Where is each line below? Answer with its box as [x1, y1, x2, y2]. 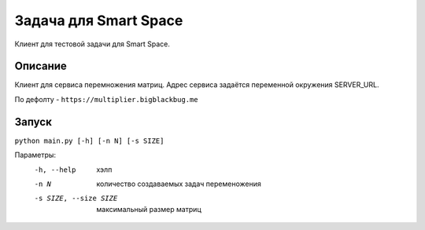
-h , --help [34, 165, 76, 174]
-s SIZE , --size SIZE [34, 194, 118, 203]
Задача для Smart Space [14, 12, 183, 29]
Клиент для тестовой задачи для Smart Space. [14, 39, 171, 49]
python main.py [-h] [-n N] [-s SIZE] [14, 136, 164, 145]
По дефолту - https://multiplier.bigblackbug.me [14, 94, 198, 104]
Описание [14, 60, 67, 73]
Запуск [14, 115, 53, 129]
